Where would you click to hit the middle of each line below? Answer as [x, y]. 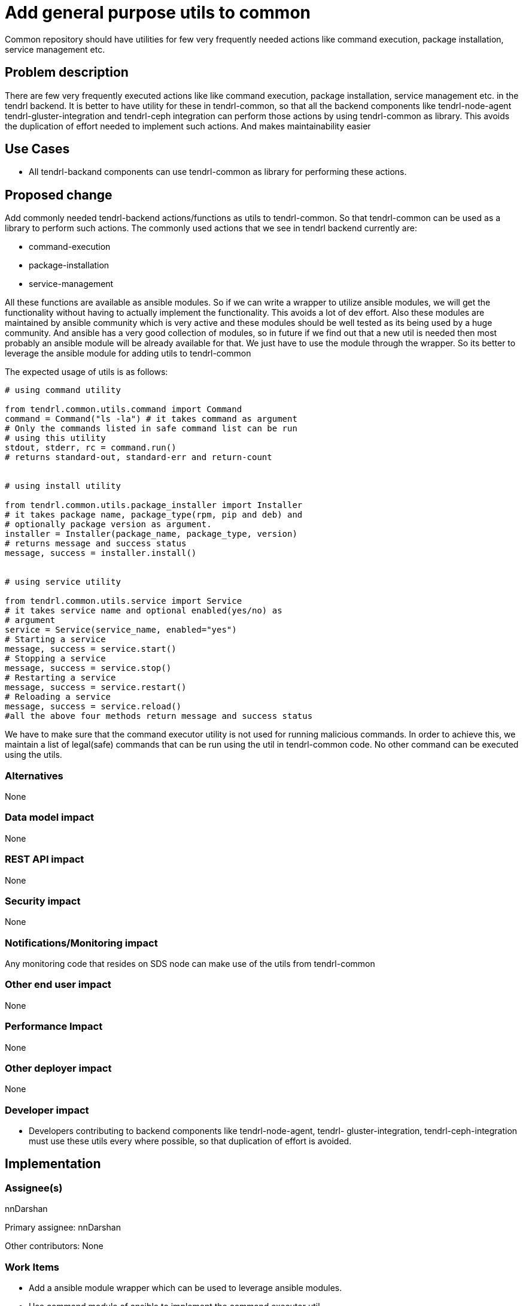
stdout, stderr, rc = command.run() [91, 448]
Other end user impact [58, 985]
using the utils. [34, 755]
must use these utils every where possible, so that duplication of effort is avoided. [190, 1141]
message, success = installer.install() [101, 553]
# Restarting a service [60, 678]
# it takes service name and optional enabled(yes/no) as [144, 611]
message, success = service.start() [91, 649]
